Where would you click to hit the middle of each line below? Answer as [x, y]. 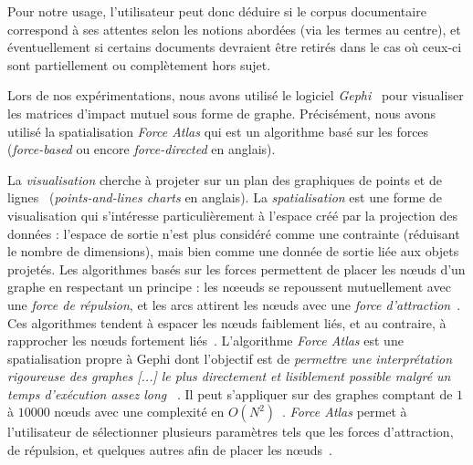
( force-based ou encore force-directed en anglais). [142, 149]
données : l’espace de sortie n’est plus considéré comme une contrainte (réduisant [234, 233]
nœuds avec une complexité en [139, 412]
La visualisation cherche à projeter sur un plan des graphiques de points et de [225, 179]
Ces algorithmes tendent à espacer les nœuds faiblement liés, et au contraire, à [227, 322]
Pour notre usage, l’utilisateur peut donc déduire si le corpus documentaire [217, 11]
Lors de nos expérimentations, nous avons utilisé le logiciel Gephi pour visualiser [236, 95]
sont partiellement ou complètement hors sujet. [139, 64]
